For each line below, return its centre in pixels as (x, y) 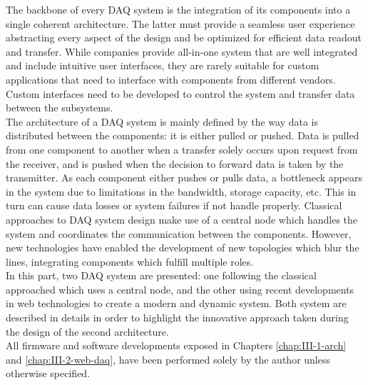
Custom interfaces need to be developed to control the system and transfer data (180, 93)
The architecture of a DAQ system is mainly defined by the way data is (162, 121)
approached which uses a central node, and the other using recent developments (180, 289)
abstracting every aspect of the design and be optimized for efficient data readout (184, 37)
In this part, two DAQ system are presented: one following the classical (161, 275)
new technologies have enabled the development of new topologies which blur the (183, 247)
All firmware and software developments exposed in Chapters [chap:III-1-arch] (176, 345)
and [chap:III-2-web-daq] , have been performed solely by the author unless (168, 359)
